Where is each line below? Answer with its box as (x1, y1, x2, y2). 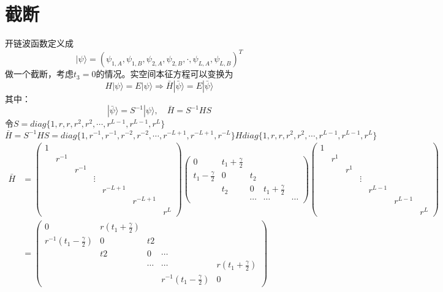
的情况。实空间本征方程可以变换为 (96, 67, 233, 80)
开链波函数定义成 (5, 37, 74, 50)
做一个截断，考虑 (5, 67, 74, 80)
